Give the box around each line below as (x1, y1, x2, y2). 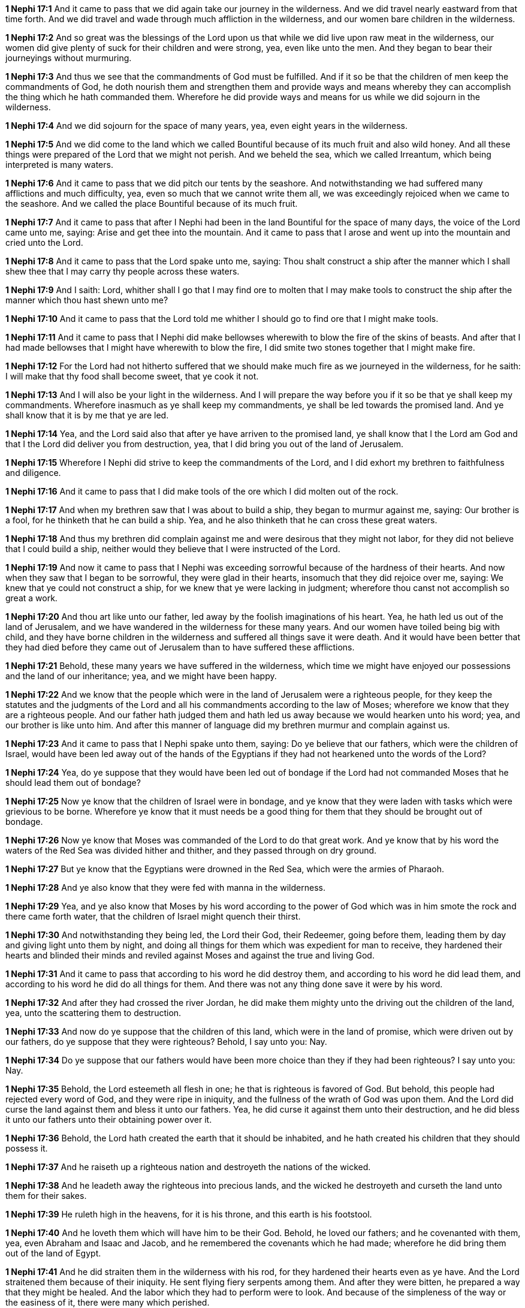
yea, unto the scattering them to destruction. (5, 1008, 182, 1018)
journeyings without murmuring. (5, 53, 132, 63)
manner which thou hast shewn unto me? (5, 295, 168, 305)
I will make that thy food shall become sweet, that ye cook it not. (5, 371, 259, 381)
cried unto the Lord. (5, 237, 83, 248)
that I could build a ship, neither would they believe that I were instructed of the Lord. (5, 544, 340, 554)
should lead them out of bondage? (5, 777, 141, 788)
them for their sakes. (5, 1191, 87, 1201)
